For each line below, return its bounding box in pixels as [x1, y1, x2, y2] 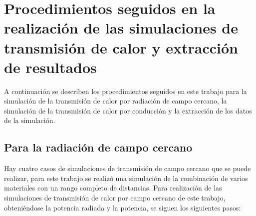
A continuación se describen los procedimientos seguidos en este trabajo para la [4, 85, 247, 96]
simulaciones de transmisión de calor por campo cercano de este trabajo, [4, 192, 226, 203]
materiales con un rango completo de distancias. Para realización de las [4, 182, 222, 193]
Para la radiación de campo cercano [4, 139, 193, 155]
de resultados [4, 56, 97, 77]
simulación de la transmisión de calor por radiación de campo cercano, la [4, 95, 227, 106]
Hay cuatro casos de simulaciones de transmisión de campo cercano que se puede [4, 163, 251, 173]
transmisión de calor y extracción [4, 37, 238, 57]
